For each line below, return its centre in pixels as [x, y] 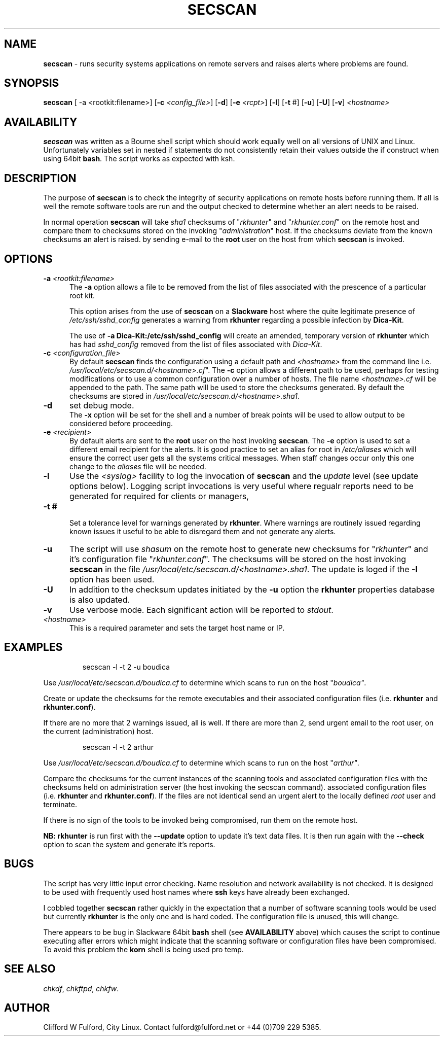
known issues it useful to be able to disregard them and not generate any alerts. [203, 531]
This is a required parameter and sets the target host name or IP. [177, 628]
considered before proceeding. [121, 423]
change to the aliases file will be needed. [138, 466]
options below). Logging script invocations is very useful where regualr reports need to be [241, 486]
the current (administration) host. [98, 731]
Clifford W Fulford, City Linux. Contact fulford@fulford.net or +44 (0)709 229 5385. [182, 1027]
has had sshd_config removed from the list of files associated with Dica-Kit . [196, 344]
